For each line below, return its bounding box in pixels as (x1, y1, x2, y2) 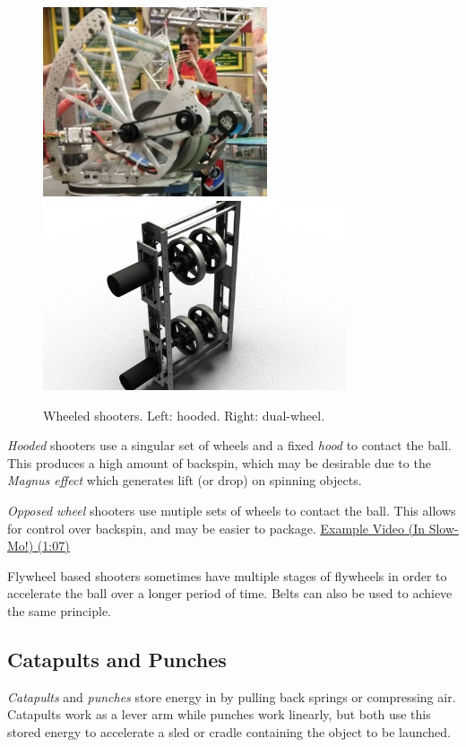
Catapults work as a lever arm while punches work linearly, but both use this (7, 705, 431, 724)
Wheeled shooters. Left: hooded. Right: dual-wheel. (43, 405, 325, 424)
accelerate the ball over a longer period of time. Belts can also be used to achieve (7, 584, 453, 603)
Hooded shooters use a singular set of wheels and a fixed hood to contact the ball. (7, 436, 452, 455)
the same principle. (7, 601, 112, 620)
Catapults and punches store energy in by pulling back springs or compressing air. (7, 687, 456, 706)
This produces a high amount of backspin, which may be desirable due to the (7, 453, 431, 472)
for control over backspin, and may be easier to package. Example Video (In (7, 518, 425, 537)
